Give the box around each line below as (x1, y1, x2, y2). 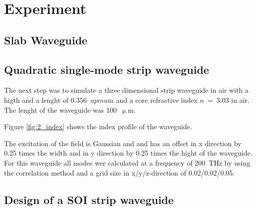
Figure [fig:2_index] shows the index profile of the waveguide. (4, 121, 192, 132)
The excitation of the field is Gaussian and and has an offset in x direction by (4, 138, 242, 148)
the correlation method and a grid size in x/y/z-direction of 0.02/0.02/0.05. (4, 167, 235, 178)
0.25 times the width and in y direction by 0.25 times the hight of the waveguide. (4, 148, 253, 158)
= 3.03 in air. (207, 94, 250, 105)
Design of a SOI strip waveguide (4, 192, 174, 207)
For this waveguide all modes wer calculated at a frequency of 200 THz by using (4, 157, 251, 168)
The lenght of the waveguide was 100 (4, 104, 117, 115)
